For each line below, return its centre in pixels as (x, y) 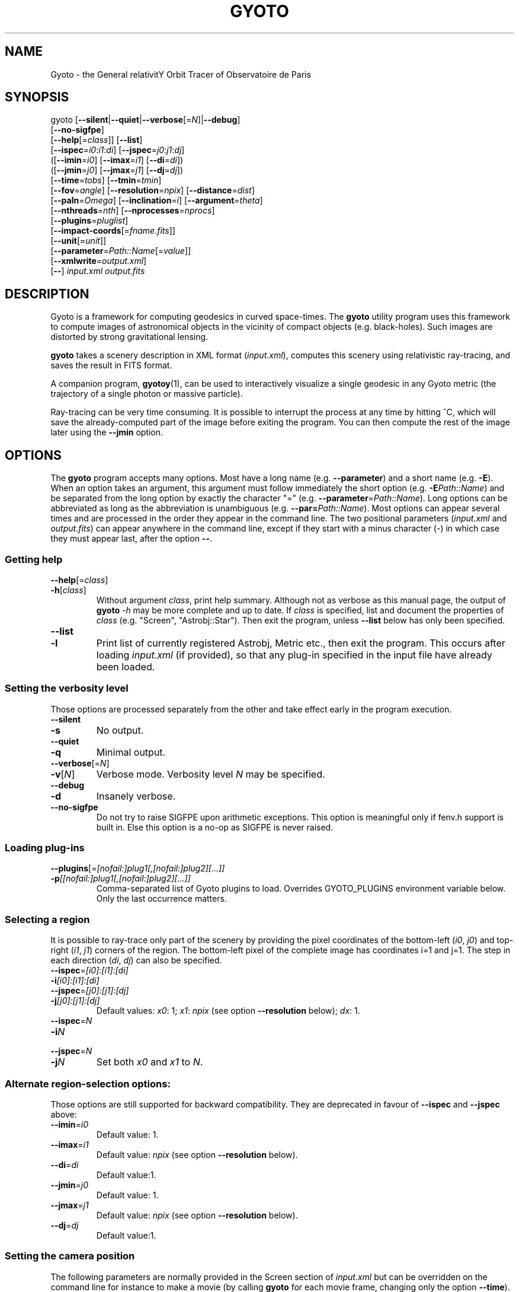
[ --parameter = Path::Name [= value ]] (121, 251)
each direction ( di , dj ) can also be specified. (136, 960)
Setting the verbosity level (67, 688)
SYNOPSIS (37, 97)
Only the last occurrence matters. (161, 899)
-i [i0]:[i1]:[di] (75, 981)
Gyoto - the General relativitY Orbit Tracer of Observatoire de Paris (181, 74)
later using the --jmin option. (107, 432)
